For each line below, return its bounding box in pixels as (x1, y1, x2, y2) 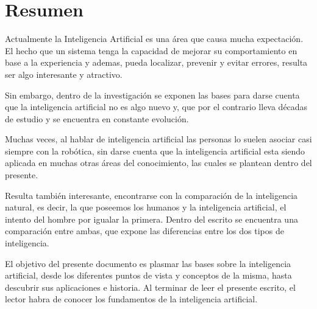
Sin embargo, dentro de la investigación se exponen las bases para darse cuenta (5, 88, 300, 101)
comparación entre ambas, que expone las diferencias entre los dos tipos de (5, 224, 284, 237)
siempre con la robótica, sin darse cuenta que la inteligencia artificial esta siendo (5, 144, 305, 157)
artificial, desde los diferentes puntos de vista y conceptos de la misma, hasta (5, 269, 292, 282)
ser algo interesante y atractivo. (5, 68, 123, 80)
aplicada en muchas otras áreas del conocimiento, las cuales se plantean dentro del (5, 156, 312, 169)
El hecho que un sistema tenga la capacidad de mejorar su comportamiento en (5, 44, 297, 57)
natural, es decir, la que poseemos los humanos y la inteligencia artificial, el (5, 201, 287, 214)
